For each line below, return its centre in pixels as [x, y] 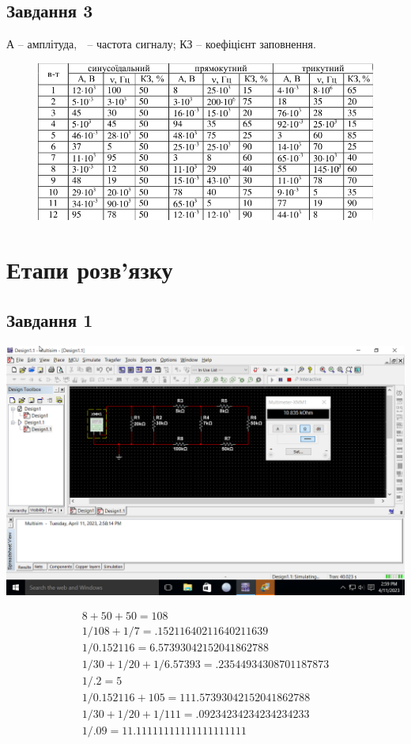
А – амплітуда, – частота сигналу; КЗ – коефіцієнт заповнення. [161, 44]
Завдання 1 [50, 320]
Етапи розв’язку [90, 270]
